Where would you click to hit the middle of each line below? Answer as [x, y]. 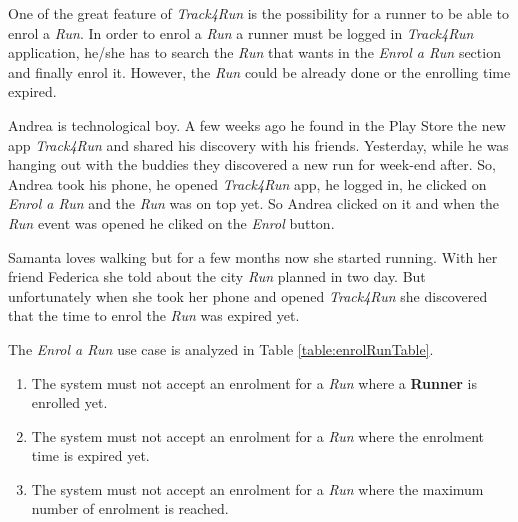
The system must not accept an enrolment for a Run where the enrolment [257, 435]
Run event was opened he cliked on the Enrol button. [171, 222]
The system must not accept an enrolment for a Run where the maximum [257, 488]
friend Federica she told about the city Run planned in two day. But [217, 276]
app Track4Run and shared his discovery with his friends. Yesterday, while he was [258, 144]
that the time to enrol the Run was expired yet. [154, 315]
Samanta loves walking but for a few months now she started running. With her [253, 256]
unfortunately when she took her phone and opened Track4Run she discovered [248, 295]
